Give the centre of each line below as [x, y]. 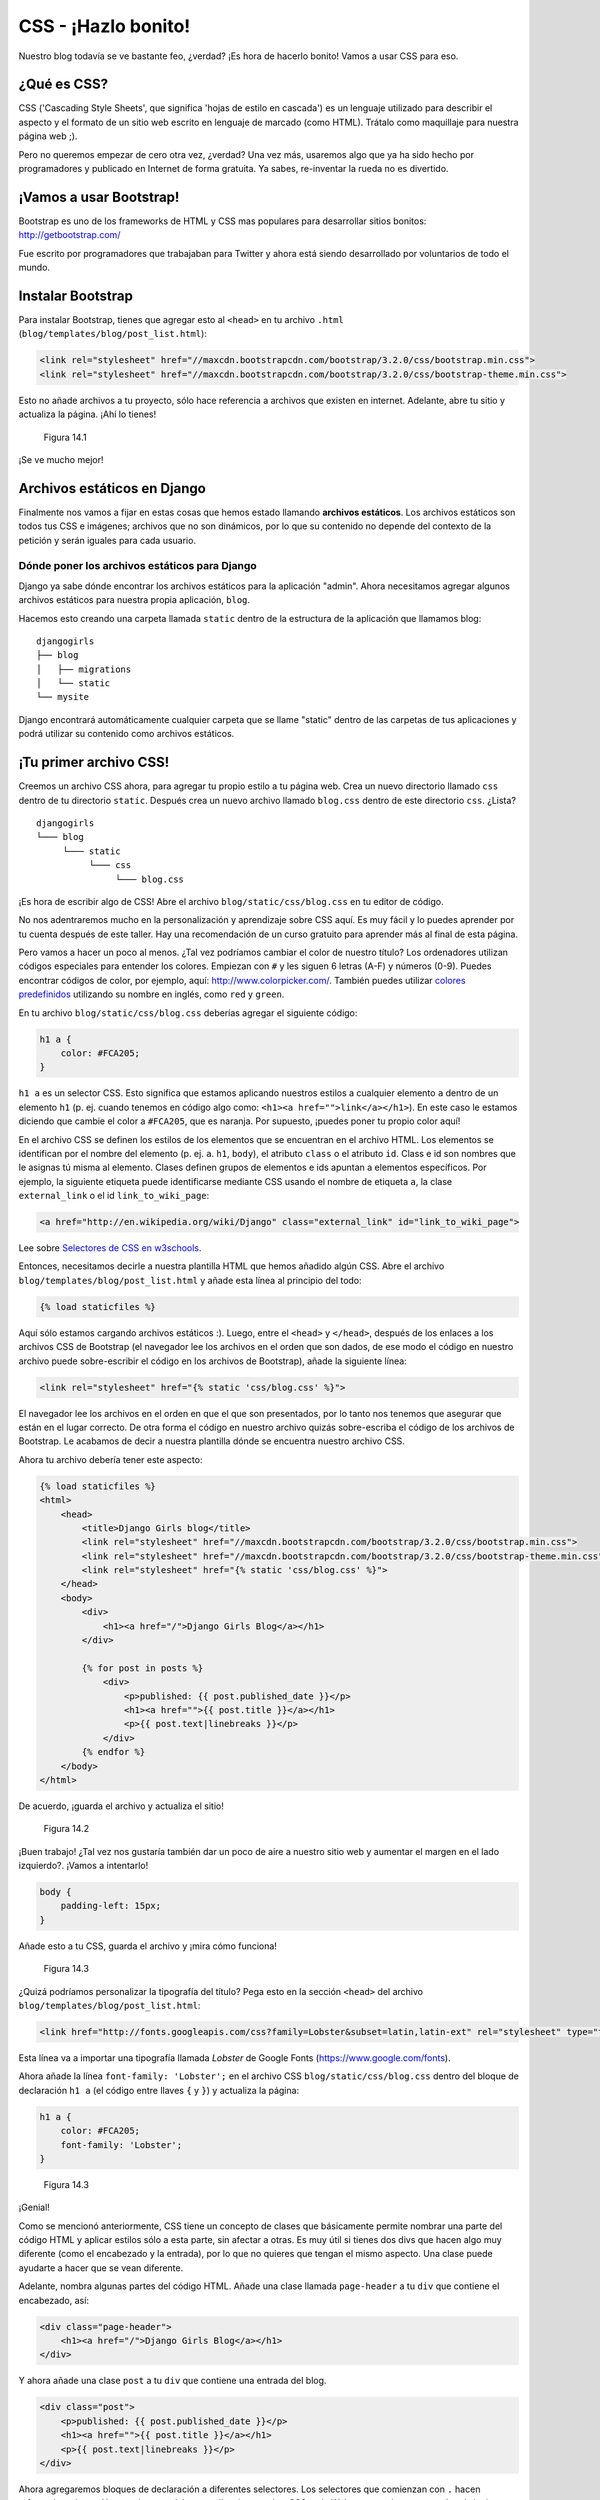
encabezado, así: [54, 2300]
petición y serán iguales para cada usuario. [107, 540]
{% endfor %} [113, 1752]
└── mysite [63, 697]
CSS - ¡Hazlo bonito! [104, 26]
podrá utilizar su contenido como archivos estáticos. [126, 734]
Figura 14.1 [65, 437]
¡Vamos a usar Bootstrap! [99, 196]
